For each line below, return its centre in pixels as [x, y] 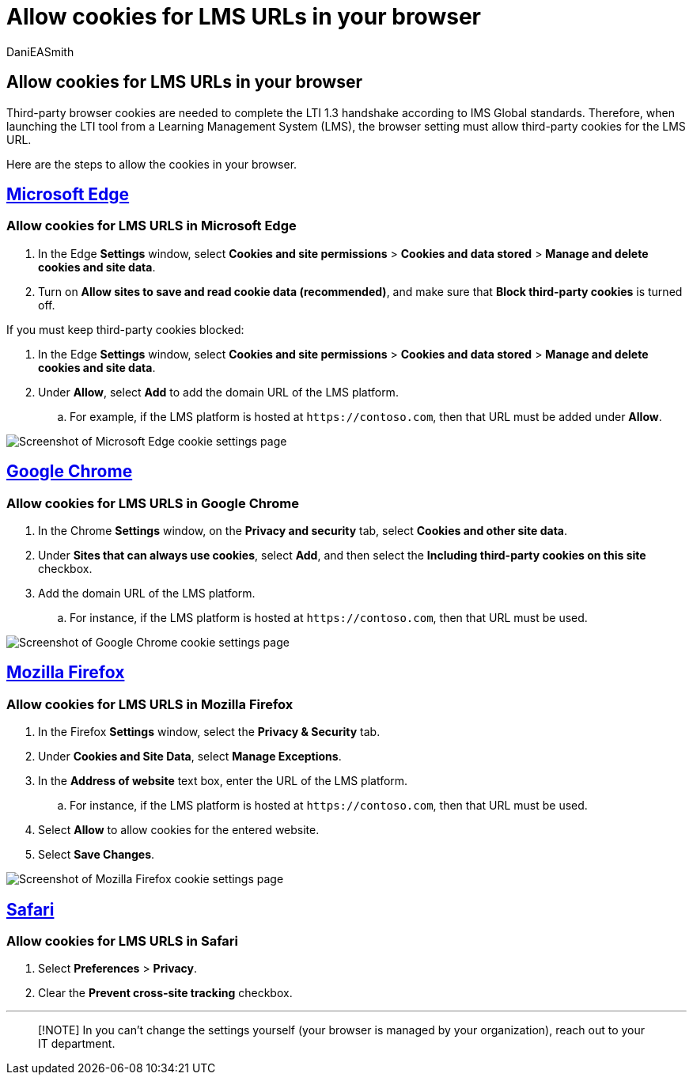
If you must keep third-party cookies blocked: [125, 329]
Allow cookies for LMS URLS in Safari [122, 941]
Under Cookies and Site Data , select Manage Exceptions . [190, 757]
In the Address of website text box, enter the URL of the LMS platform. [223, 781]
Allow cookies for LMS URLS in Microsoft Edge [151, 226]
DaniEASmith [40, 51]
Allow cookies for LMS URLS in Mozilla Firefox [150, 704]
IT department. [77, 1044]
